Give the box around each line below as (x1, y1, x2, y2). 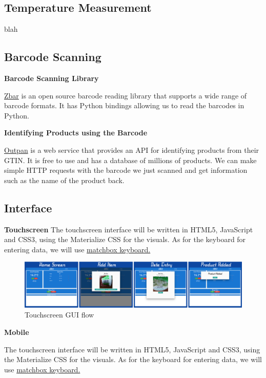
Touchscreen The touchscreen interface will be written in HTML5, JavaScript (4, 224, 253, 234)
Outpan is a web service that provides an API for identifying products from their (4, 144, 259, 155)
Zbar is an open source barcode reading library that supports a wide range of (4, 90, 247, 101)
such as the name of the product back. (4, 174, 125, 185)
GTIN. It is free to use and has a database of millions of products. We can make (4, 154, 257, 165)
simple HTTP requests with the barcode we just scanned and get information (4, 165, 248, 175)
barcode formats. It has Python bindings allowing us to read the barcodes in (4, 100, 244, 111)
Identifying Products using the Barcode (4, 127, 148, 138)
